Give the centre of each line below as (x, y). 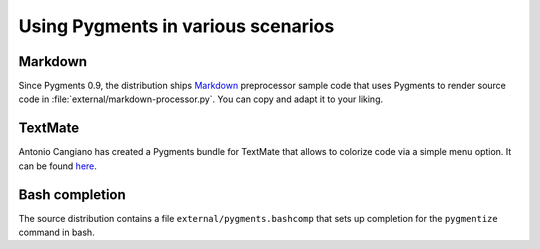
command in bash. (56, 232)
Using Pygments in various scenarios (176, 26)
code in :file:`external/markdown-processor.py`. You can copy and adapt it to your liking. (201, 99)
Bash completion (72, 194)
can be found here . (57, 166)
